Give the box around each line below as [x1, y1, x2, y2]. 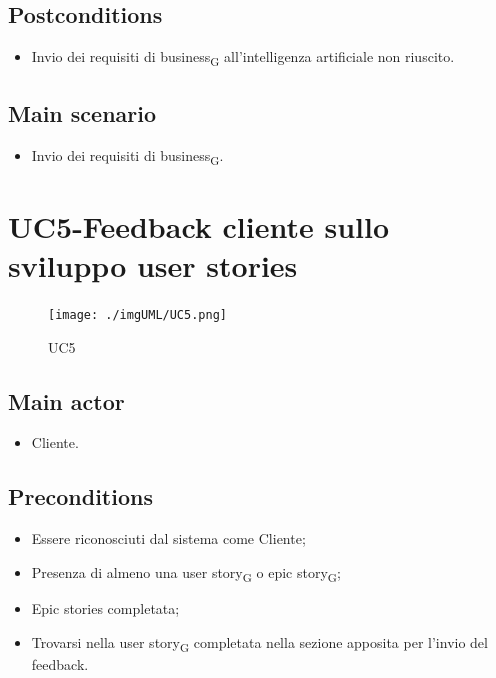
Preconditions [8, 481, 153, 512]
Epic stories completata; [31, 597, 180, 618]
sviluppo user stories [8, 245, 298, 286]
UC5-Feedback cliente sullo [8, 205, 390, 246]
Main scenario [8, 97, 157, 128]
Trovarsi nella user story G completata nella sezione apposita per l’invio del [31, 631, 488, 655]
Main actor [8, 385, 125, 416]
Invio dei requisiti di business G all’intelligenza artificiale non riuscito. [31, 46, 455, 69]
